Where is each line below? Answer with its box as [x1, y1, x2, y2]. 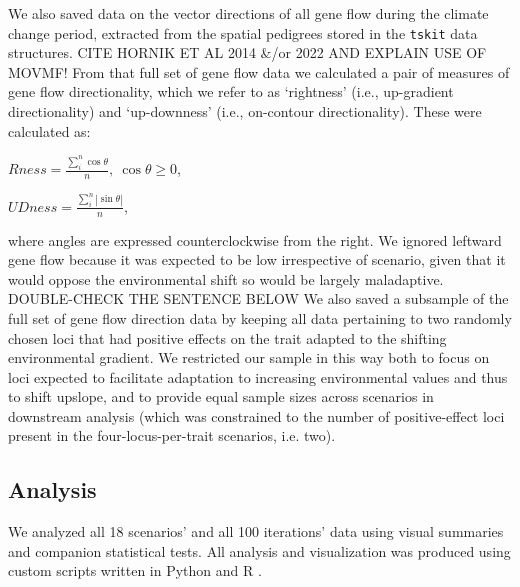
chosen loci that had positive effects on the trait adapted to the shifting [8, 327, 447, 348]
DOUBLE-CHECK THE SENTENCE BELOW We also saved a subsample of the [8, 288, 509, 309]
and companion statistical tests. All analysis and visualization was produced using [8, 540, 511, 561]
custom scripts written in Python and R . [8, 560, 262, 581]
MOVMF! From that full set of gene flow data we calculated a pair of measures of [8, 61, 510, 82]
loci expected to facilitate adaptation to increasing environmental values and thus [8, 366, 508, 387]
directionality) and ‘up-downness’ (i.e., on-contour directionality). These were [8, 101, 482, 122]
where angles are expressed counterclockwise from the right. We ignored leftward [8, 229, 502, 250]
